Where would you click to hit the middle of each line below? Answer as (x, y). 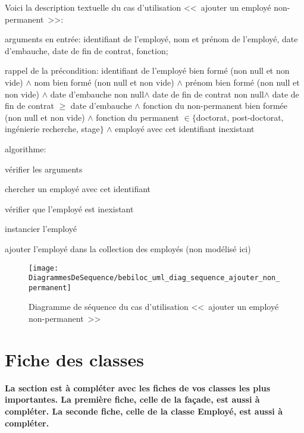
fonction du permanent (137, 117)
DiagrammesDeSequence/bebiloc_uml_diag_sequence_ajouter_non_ (154, 278)
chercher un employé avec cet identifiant (78, 189)
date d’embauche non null (97, 94)
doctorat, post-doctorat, (240, 117)
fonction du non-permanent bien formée (215, 106)
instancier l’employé (41, 229)
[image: (44, 268)
